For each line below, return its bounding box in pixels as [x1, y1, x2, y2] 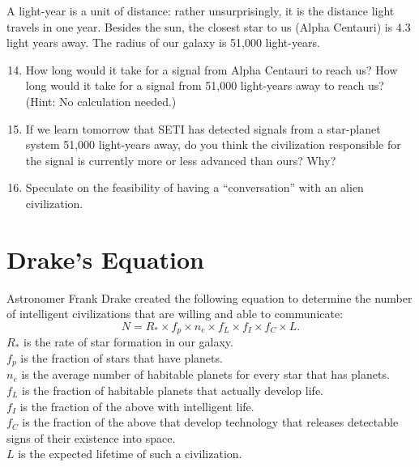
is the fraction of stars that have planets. [20, 349, 223, 366]
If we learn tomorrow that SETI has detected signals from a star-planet [25, 120, 381, 137]
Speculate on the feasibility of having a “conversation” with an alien [25, 179, 364, 196]
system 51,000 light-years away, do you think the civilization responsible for [25, 136, 401, 153]
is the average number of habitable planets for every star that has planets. [21, 366, 390, 383]
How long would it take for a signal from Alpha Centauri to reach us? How [25, 61, 398, 78]
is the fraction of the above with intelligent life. [19, 397, 254, 414]
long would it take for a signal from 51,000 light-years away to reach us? [25, 77, 384, 94]
